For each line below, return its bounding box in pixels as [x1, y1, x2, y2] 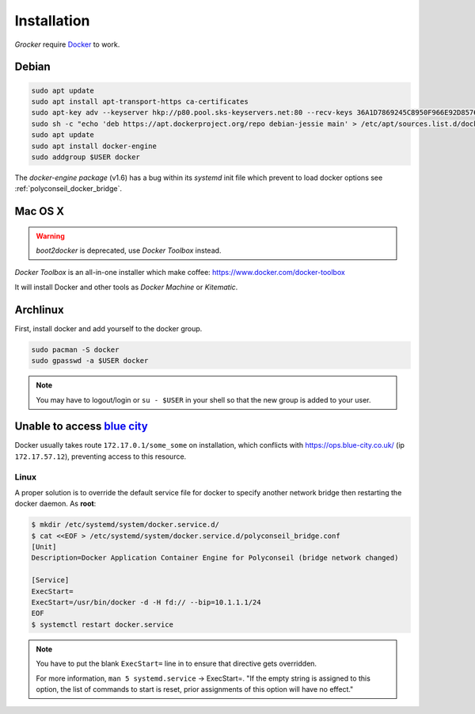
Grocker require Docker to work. [14, 40, 120, 49]
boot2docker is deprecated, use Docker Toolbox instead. [36, 246, 222, 255]
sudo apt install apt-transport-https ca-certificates [31, 97, 249, 106]
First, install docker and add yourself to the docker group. [14, 323, 203, 333]
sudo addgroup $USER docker [31, 152, 140, 162]
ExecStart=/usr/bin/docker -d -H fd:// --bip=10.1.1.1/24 [31, 598, 261, 607]
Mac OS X [14, 204, 65, 218]
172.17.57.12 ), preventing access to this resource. [14, 452, 187, 461]
